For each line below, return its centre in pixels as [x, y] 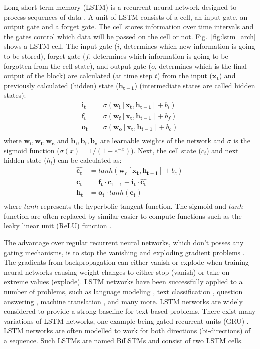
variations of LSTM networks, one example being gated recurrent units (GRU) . [126, 321]
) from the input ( [185, 75]
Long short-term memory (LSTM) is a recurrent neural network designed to [120, 7]
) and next [223, 150]
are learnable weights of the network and [163, 141]
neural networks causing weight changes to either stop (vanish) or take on [117, 272]
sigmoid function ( [32, 150]
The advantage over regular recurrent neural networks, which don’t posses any [124, 242]
